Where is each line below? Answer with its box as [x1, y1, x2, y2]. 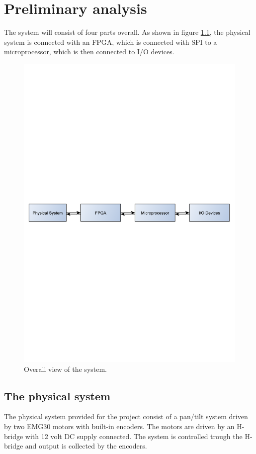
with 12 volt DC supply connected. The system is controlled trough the [25, 431, 243, 441]
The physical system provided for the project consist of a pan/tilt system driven [4, 411, 248, 422]
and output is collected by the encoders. [25, 441, 147, 451]
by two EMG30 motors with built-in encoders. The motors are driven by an [4, 421, 235, 431]
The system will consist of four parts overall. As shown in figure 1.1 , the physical [4, 27, 251, 37]
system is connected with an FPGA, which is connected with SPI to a [4, 36, 217, 47]
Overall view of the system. [24, 363, 107, 374]
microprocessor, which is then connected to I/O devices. [4, 46, 174, 57]
